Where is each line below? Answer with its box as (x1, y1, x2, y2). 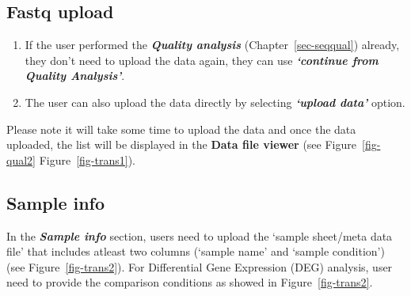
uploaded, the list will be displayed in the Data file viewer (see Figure (6, 136, 356, 153)
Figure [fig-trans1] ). (39, 151, 135, 168)
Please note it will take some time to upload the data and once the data (6, 120, 356, 137)
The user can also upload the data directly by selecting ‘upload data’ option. (25, 93, 405, 110)
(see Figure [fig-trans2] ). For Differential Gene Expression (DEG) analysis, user (6, 258, 393, 275)
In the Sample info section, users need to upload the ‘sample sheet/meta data (6, 227, 393, 244)
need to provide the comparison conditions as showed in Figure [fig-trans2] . (6, 274, 373, 290)
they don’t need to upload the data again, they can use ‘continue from (25, 51, 379, 68)
